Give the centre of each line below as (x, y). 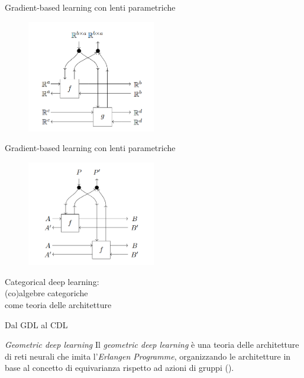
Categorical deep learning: (52, 281)
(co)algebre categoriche (46, 293)
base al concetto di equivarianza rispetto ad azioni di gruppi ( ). (119, 368)
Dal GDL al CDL (36, 324)
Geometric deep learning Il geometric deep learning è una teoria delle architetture (152, 345)
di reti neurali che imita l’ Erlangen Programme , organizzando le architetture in (148, 356)
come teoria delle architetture (58, 304)
